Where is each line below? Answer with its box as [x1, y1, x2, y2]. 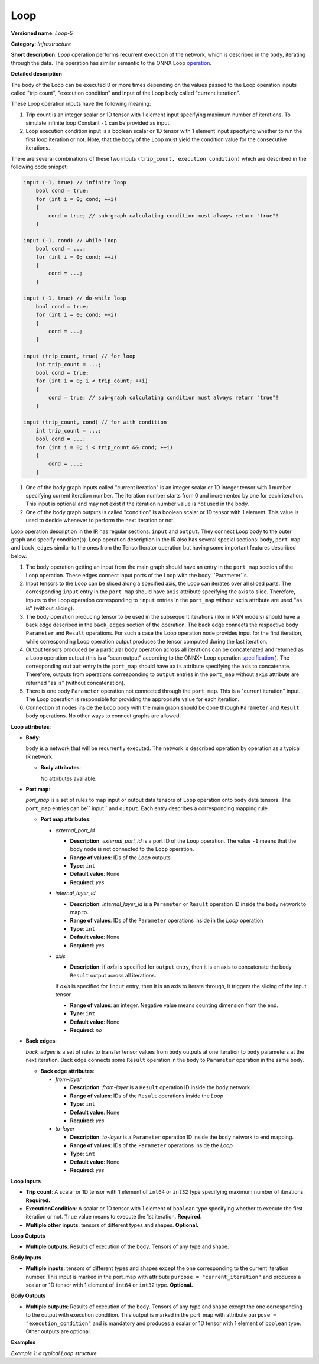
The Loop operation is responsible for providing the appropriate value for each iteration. [25, 696, 240, 703]
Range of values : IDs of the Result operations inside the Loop [70, 1092, 224, 1099]
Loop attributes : [11, 723, 51, 730]
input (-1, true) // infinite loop [23, 179, 126, 186]
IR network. [25, 753, 54, 760]
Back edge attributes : [40, 1067, 95, 1074]
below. [11, 553, 27, 560]
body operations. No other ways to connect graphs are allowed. [25, 712, 181, 719]
